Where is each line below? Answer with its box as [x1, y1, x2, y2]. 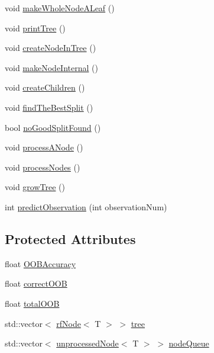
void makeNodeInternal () [5, 61, 98, 73]
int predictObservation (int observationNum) [5, 200, 167, 213]
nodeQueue [168, 337, 209, 349]
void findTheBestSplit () [5, 101, 93, 113]
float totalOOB [5, 297, 60, 309]
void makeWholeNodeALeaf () [5, 2, 115, 14]
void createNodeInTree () [5, 41, 96, 54]
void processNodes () [5, 161, 80, 173]
